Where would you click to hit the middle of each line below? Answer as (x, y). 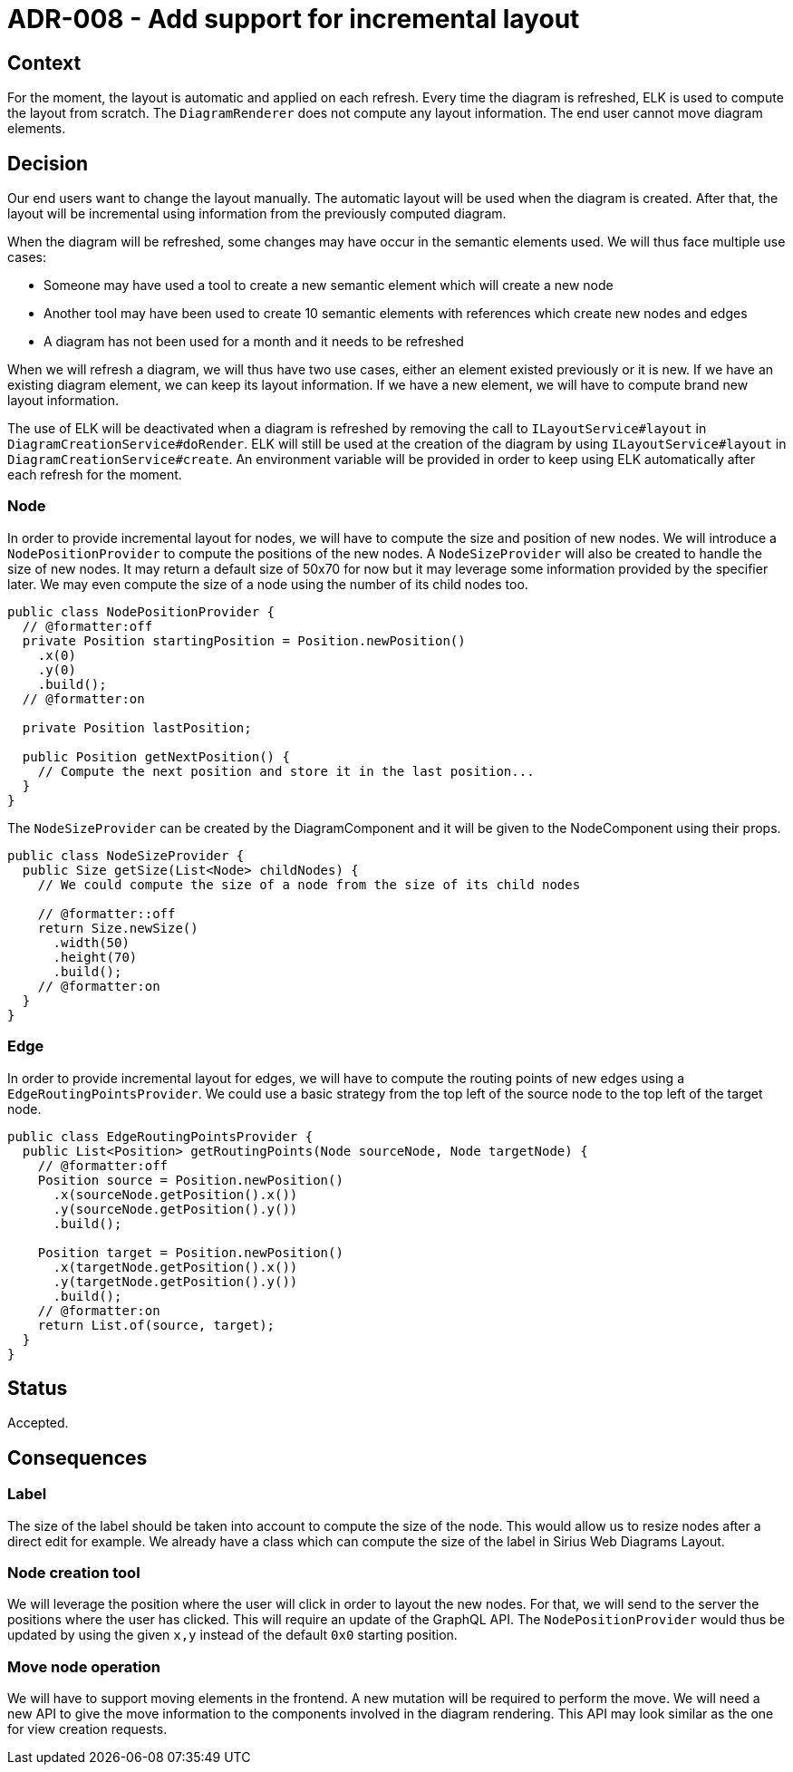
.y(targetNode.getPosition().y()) (175, 1281)
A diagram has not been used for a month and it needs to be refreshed (254, 342)
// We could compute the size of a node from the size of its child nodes (309, 884)
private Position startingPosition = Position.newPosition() (244, 640)
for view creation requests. (87, 1729)
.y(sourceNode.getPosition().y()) (175, 1209)
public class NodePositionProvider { (141, 611)
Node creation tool (74, 1572)
